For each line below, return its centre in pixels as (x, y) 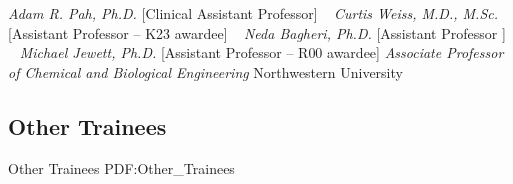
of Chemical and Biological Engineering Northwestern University (205, 71)
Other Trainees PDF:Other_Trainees (121, 167)
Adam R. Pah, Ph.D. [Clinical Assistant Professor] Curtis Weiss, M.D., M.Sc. (253, 13)
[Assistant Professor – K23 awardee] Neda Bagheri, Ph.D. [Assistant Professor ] (257, 32)
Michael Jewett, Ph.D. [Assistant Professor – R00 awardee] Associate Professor (261, 52)
